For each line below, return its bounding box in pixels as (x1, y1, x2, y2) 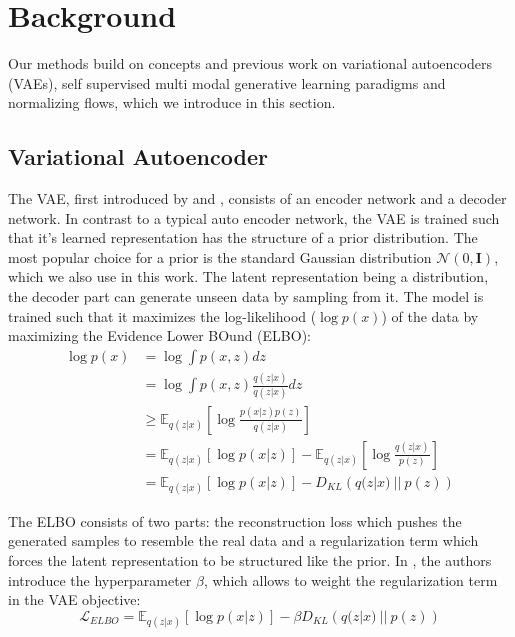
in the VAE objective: (8, 589, 141, 610)
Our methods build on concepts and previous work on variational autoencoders (8, 53, 492, 74)
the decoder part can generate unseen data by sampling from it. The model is (8, 286, 484, 307)
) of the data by (381, 305, 479, 326)
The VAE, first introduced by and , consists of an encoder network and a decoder (8, 188, 507, 209)
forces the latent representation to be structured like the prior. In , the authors (8, 550, 492, 571)
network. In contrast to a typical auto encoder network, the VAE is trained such (8, 207, 500, 228)
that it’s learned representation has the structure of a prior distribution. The (8, 227, 478, 248)
